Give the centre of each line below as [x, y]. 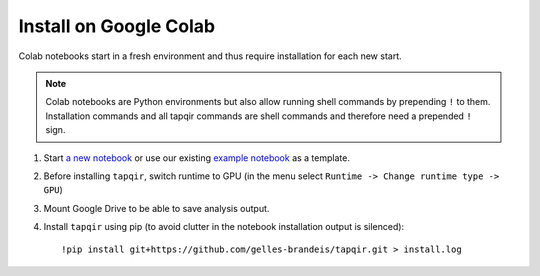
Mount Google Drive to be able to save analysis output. [156, 208]
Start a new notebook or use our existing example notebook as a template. [196, 157]
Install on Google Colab [116, 26]
